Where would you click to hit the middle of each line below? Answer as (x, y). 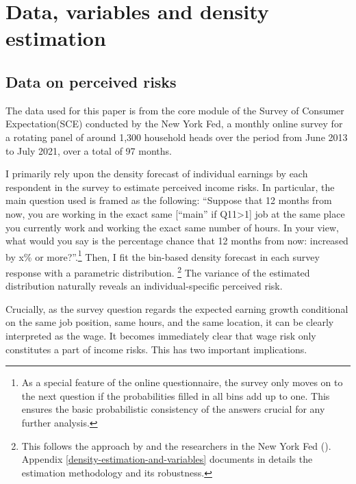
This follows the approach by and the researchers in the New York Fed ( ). (176, 445)
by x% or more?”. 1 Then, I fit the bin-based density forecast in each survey (163, 255)
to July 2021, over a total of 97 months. (89, 150)
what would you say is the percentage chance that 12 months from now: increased (177, 241)
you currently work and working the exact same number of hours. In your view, (172, 227)
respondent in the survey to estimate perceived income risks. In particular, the (170, 187)
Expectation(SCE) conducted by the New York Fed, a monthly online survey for (174, 124)
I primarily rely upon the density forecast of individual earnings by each (157, 174)
